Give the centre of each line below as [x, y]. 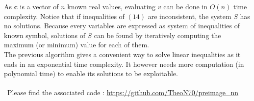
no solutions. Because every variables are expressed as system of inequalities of [122, 26]
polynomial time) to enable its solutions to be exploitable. [91, 73]
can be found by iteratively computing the [157, 35]
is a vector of [39, 6]
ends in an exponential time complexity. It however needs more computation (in [124, 64]
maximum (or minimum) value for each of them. [77, 45]
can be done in [186, 6]
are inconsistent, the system [190, 16]
